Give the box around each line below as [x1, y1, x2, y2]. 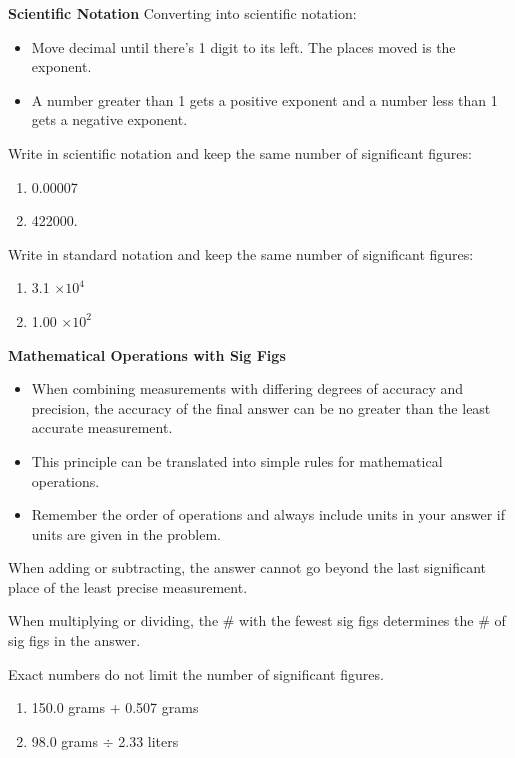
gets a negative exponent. [31, 109, 188, 130]
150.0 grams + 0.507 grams [31, 697, 199, 718]
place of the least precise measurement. [8, 576, 248, 597]
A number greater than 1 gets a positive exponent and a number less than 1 [31, 89, 498, 110]
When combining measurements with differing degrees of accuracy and [31, 378, 464, 399]
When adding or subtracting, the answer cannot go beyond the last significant [8, 557, 487, 578]
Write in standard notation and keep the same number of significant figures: [8, 243, 474, 264]
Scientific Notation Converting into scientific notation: [8, 3, 357, 23]
